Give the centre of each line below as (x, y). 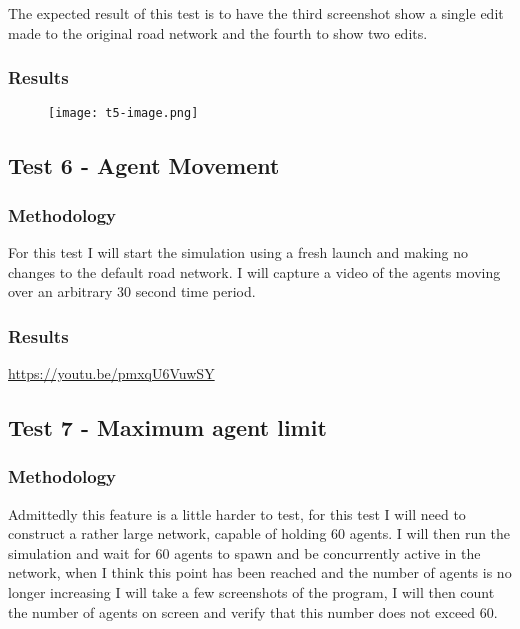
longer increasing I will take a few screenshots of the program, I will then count (251, 592)
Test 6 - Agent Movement (144, 165)
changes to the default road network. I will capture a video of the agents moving (254, 271)
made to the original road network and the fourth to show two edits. (218, 32)
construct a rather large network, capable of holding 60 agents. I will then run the (259, 533)
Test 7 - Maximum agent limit (167, 427)
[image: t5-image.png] (123, 113)
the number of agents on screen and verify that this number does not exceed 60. (253, 611)
